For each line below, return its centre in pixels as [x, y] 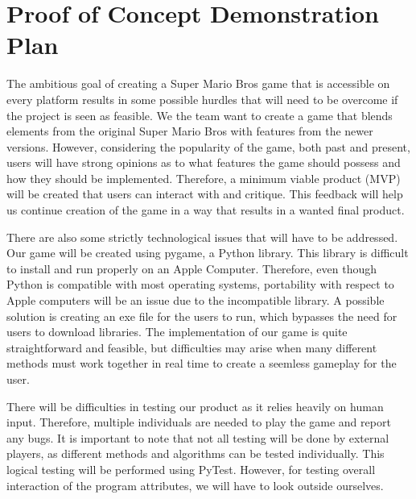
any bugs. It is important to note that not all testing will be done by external [198, 437]
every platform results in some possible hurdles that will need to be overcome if [202, 99]
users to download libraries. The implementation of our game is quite [177, 332]
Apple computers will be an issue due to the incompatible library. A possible [196, 300]
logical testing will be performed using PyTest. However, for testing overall [191, 469]
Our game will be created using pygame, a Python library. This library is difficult [208, 253]
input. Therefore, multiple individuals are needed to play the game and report [199, 422]
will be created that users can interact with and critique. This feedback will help [205, 194]
